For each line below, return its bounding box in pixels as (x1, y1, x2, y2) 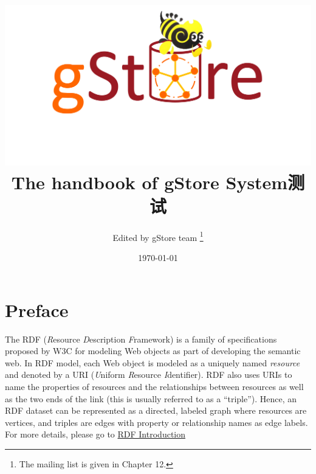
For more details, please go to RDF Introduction (5, 428, 185, 441)
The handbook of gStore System (11, 169, 288, 194)
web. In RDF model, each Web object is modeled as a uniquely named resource (5, 356, 300, 369)
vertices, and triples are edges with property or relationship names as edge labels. (5, 416, 308, 428)
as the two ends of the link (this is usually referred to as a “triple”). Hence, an (5, 392, 297, 405)
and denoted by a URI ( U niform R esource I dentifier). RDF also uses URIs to (5, 368, 292, 381)
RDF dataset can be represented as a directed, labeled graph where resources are (5, 404, 307, 417)
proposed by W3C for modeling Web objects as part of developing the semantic (5, 344, 301, 357)
